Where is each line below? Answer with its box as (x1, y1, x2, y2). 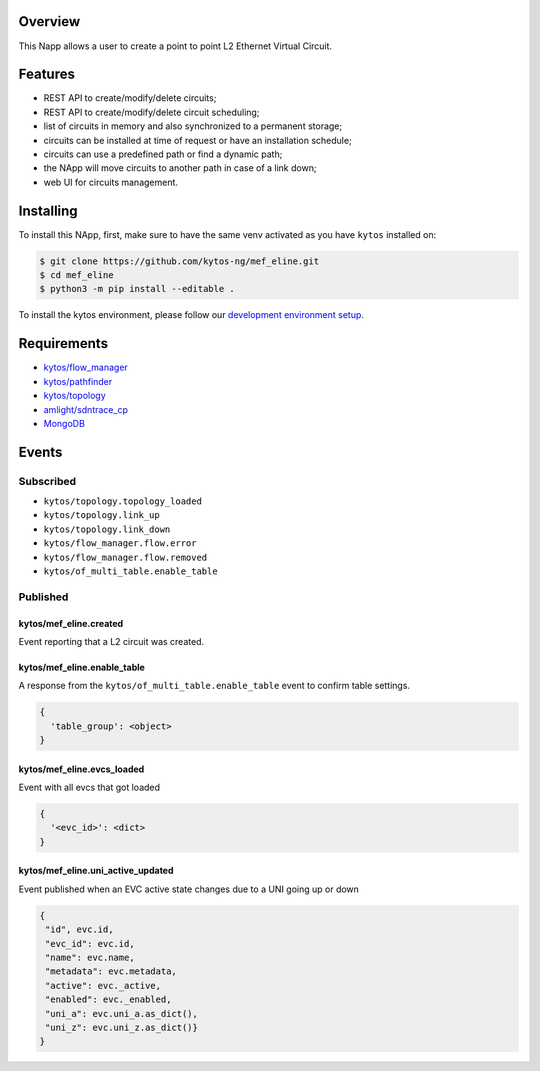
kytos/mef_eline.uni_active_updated (18, 865, 174, 877)
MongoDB (43, 417, 85, 429)
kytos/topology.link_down (43, 523, 171, 535)
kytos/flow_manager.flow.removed (43, 551, 208, 563)
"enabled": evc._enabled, (45, 994, 172, 1005)
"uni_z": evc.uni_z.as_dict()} (45, 1021, 199, 1033)
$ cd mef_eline (39, 270, 114, 281)
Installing (18, 202, 79, 219)
